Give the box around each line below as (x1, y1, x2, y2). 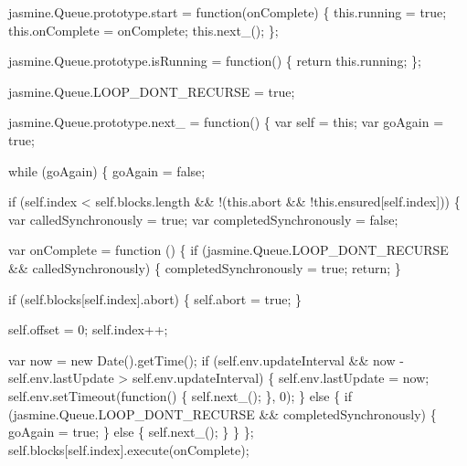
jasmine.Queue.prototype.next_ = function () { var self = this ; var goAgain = (8, 112, 444, 132)
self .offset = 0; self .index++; (8, 320, 168, 339)
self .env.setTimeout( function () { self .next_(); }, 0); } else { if (8, 386, 353, 405)
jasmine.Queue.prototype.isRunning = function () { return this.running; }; (8, 51, 421, 70)
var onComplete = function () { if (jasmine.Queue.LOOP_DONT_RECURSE (8, 240, 449, 259)
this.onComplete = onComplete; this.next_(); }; (8, 20, 279, 39)
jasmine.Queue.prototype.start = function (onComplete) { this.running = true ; (8, 3, 447, 21)
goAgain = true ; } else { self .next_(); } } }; (8, 422, 254, 441)
